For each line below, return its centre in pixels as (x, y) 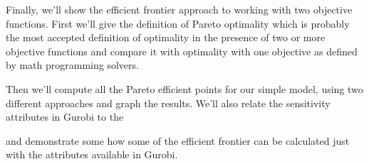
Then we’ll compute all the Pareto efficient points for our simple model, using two (184, 88)
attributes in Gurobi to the (65, 117)
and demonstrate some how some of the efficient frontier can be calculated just (178, 140)
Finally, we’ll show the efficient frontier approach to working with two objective (179, 9)
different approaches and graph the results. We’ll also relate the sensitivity (168, 103)
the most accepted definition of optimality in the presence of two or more (166, 37)
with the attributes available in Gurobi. (92, 154)
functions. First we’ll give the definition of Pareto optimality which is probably (178, 23)
